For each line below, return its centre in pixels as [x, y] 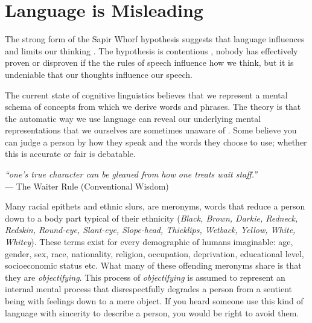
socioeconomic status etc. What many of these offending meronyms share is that [153, 265]
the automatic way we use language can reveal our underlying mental [133, 118]
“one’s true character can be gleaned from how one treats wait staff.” [131, 174]
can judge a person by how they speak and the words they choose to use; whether [156, 142]
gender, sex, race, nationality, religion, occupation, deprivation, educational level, [154, 253]
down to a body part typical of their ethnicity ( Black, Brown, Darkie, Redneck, [151, 218]
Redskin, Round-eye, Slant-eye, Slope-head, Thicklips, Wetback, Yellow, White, [150, 230]
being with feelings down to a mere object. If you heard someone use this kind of [154, 301]
